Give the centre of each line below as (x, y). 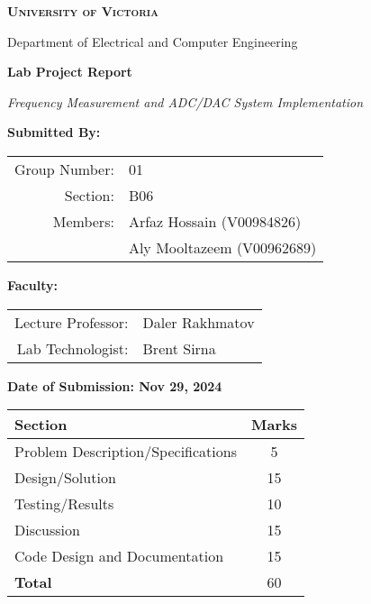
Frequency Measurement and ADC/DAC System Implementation (185, 101)
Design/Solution (65, 478)
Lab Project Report (70, 72)
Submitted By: (54, 132)
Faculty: (32, 284)
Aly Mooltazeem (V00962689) (222, 247)
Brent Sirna (179, 348)
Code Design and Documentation (119, 556)
